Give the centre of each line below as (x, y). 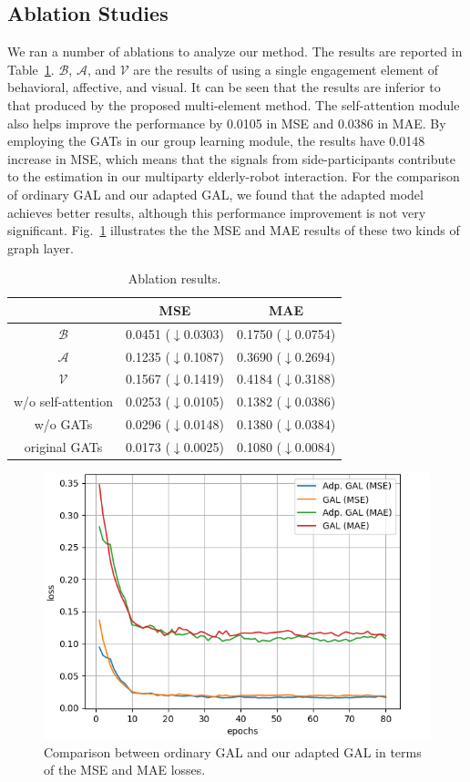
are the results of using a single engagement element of (286, 69)
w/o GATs (63, 424)
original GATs (63, 446)
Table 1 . (31, 69)
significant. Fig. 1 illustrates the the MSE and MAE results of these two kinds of (234, 230)
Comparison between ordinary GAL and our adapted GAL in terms (233, 751)
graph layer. (41, 247)
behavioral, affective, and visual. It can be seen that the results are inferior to (224, 87)
